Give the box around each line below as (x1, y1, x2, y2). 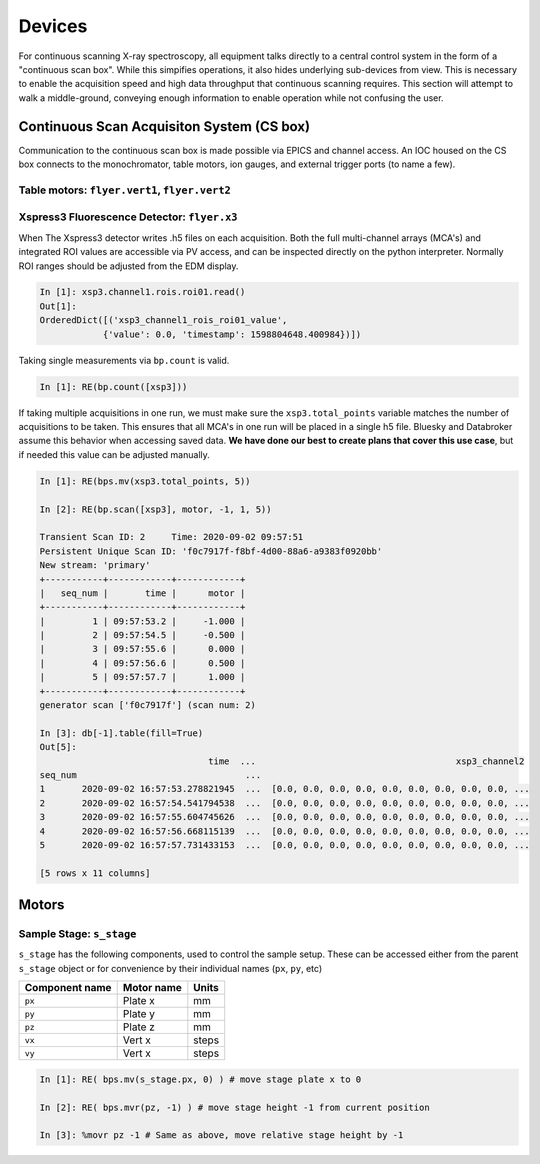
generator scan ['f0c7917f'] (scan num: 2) (39, 700, 257, 711)
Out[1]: (39, 300, 77, 312)
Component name (24, 981, 112, 995)
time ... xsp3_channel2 (208, 755, 525, 767)
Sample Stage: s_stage (18, 927, 137, 941)
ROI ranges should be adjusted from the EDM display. (18, 260, 239, 272)
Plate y (122, 1007, 155, 1021)
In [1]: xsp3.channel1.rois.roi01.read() (39, 286, 246, 298)
